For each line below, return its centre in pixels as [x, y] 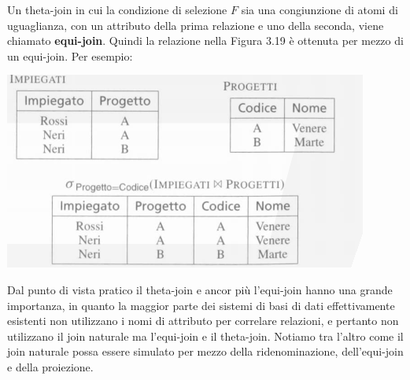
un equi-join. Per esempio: [70, 55]
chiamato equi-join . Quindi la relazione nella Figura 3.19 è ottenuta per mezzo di [205, 41]
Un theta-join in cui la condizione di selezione [117, 9]
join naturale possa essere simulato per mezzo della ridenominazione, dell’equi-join [205, 351]
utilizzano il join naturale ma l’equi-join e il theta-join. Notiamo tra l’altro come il [205, 336]
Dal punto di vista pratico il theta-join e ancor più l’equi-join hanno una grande [200, 289]
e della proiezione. [50, 366]
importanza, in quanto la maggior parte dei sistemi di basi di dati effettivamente [201, 305]
